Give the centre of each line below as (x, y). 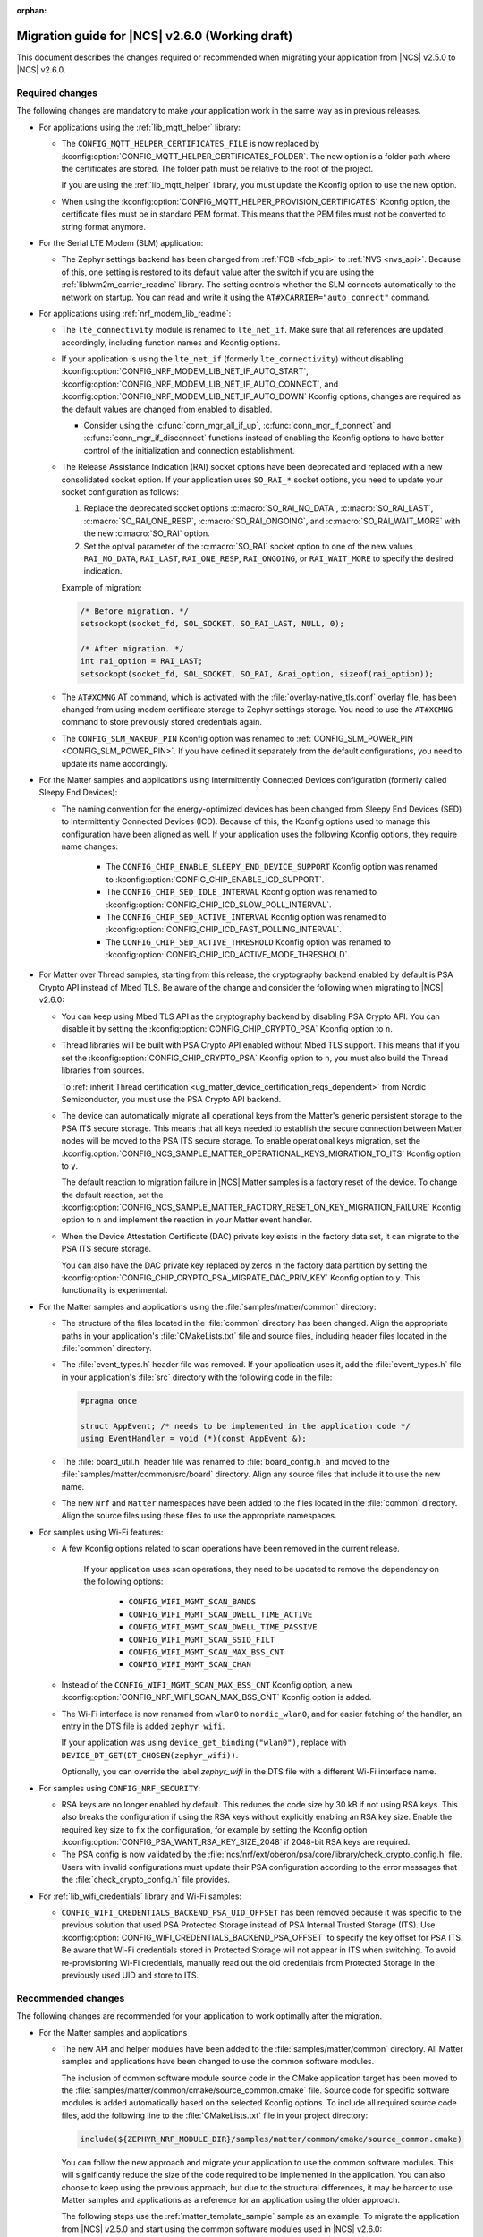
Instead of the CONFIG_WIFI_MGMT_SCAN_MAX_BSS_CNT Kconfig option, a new (207, 1684)
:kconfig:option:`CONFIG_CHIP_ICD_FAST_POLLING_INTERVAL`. (224, 930)
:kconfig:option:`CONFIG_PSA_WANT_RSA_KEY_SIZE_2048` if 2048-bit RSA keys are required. (236, 1842)
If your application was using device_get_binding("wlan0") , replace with (204, 1743)
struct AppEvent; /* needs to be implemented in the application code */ (245, 1426)
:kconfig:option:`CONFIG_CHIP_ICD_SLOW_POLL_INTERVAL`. (219, 905)
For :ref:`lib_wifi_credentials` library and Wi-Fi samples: (140, 1896)
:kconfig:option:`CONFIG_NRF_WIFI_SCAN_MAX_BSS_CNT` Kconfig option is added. (216, 1697)
